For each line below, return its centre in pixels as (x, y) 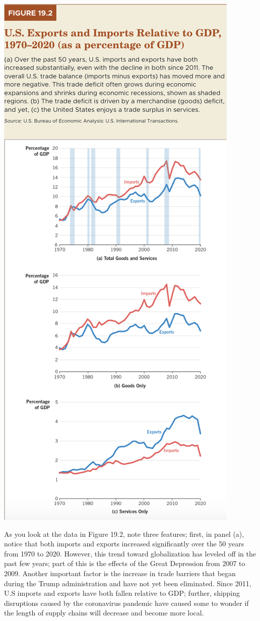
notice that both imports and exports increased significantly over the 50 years (124, 544)
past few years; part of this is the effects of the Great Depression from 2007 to (125, 563)
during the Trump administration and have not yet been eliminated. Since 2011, (128, 583)
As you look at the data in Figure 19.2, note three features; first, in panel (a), (124, 534)
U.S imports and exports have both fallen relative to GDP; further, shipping (122, 593)
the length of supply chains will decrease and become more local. (104, 613)
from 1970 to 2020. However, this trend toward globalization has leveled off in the (130, 553)
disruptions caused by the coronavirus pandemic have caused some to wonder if (126, 603)
